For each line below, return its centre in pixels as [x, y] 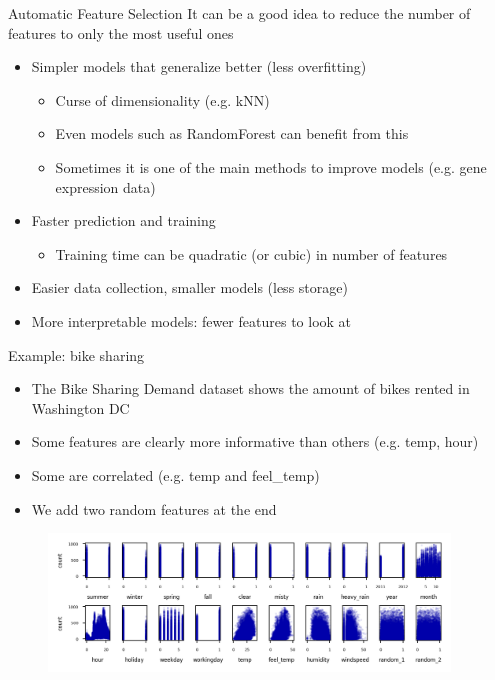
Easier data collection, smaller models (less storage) [189, 287]
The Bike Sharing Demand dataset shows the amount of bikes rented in [250, 388]
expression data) [105, 186]
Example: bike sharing [76, 354]
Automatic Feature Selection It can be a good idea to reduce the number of [239, 13]
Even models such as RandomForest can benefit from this [232, 133]
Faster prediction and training [123, 220]
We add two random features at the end [154, 508]
